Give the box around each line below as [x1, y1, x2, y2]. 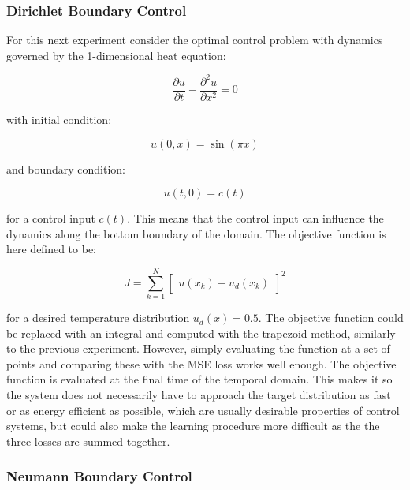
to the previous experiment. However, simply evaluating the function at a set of [6, 340, 390, 357]
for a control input [6, 210, 95, 226]
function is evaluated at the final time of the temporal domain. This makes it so [6, 371, 393, 387]
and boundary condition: [6, 160, 125, 177]
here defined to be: [6, 241, 96, 257]
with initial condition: [6, 110, 112, 127]
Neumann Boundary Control [6, 466, 192, 486]
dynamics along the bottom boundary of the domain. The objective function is [6, 225, 386, 241]
